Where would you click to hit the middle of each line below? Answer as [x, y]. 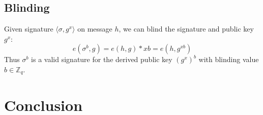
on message [95, 29]
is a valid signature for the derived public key [102, 59]
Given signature [29, 29]
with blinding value [229, 59]
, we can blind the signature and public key [186, 29]
